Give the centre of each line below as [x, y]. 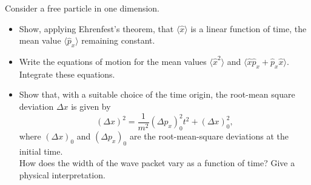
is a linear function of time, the [249, 28]
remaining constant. [118, 40]
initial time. [41, 151]
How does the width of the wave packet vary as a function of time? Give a [157, 163]
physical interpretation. [62, 174]
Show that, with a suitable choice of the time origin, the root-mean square [157, 94]
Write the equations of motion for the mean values [113, 61]
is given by [91, 106]
